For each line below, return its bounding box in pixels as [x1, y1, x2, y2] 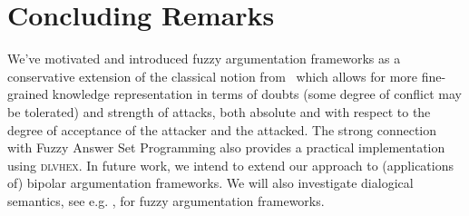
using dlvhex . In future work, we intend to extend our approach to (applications [7, 155, 454, 174]
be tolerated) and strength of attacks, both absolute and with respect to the [7, 102, 431, 121]
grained [7, 84, 49, 103]
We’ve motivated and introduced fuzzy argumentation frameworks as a [7, 49, 401, 68]
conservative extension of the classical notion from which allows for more [7, 66, 418, 85]
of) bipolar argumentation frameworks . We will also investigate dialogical [7, 173, 414, 192]
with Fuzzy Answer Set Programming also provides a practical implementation [7, 138, 445, 157]
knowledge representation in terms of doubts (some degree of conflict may [52, 84, 462, 103]
